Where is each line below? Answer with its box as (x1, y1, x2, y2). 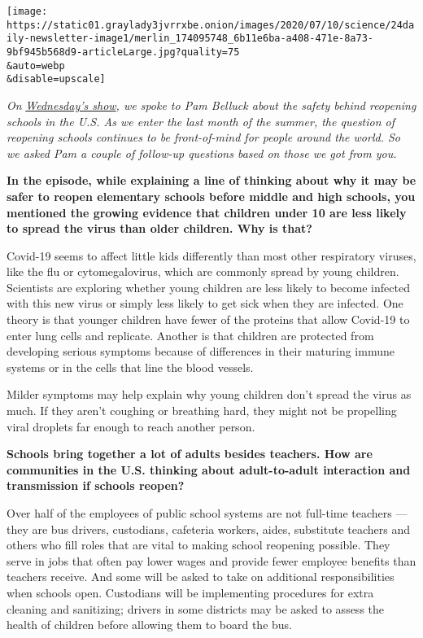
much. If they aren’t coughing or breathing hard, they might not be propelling (7, 402, 397, 419)
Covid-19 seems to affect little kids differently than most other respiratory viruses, (7, 247, 416, 264)
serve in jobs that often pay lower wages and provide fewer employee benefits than (7, 552, 416, 569)
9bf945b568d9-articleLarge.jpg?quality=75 (7, 46, 240, 58)
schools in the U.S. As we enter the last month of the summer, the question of (7, 112, 395, 129)
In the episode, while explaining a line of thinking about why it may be (7, 172, 416, 189)
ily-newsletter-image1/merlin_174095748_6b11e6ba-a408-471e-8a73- (7, 33, 374, 45)
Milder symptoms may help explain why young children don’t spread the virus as (7, 386, 412, 403)
